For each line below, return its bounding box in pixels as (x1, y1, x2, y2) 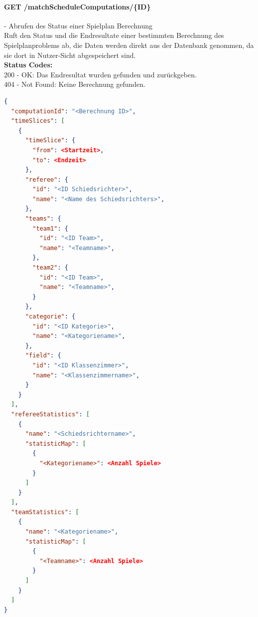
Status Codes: (4, 59, 53, 70)
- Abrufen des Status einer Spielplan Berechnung (4, 20, 152, 30)
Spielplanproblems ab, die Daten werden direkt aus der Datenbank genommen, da (4, 39, 254, 50)
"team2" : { (32, 264, 68, 272)
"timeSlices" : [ (11, 117, 65, 125)
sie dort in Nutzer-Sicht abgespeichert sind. (4, 49, 136, 60)
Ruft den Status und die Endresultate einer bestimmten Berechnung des (4, 30, 224, 40)
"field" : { (25, 352, 61, 359)
